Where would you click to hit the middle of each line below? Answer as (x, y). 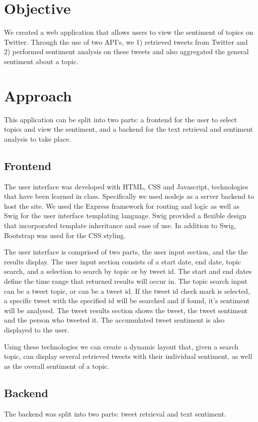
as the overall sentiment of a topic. (57, 366)
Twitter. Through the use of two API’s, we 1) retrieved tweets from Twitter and (126, 42)
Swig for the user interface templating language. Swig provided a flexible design (125, 215)
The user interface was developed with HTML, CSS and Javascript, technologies (126, 186)
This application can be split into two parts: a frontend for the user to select (121, 119)
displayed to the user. (37, 329)
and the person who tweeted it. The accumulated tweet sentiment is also (114, 320)
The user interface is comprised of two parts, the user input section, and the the (126, 252)
